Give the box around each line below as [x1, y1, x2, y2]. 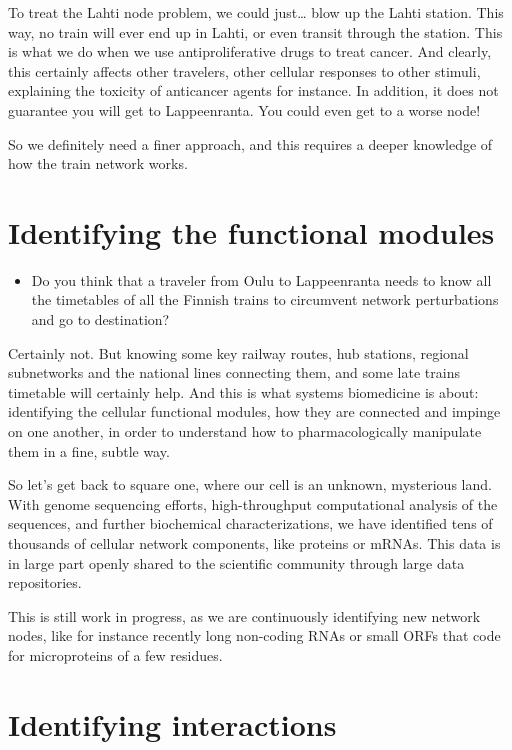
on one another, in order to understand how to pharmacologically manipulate [8, 421, 482, 442]
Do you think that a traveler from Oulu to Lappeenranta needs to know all [31, 269, 492, 290]
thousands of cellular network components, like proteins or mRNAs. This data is [8, 533, 501, 553]
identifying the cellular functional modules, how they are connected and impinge [8, 401, 501, 422]
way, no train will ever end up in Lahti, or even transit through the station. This [8, 21, 503, 42]
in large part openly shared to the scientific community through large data [8, 552, 465, 573]
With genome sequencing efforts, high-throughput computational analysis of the [8, 493, 498, 514]
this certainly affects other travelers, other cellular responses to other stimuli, [8, 60, 481, 81]
